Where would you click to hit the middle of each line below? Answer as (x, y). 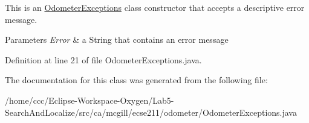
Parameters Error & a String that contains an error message (117, 39)
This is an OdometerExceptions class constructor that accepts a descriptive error (155, 7)
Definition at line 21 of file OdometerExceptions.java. (103, 59)
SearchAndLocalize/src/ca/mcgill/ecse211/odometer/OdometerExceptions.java (151, 112)
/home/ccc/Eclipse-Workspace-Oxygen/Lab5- (89, 100)
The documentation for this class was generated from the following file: (136, 80)
